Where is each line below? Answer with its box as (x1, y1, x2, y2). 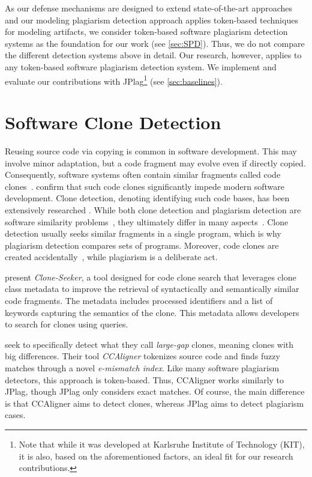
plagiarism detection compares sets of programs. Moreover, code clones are (5, 239, 279, 251)
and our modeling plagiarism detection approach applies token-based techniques (5, 13, 298, 26)
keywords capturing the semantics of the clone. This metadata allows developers (5, 306, 299, 318)
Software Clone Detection (5, 110, 221, 134)
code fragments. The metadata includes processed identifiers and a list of (5, 294, 273, 307)
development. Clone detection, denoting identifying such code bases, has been (5, 192, 290, 204)
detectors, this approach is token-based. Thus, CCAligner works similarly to (5, 373, 284, 386)
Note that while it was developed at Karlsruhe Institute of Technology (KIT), (19, 438, 305, 450)
